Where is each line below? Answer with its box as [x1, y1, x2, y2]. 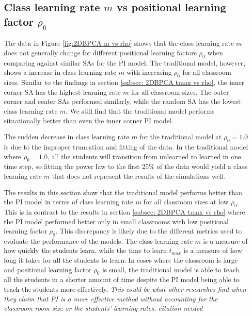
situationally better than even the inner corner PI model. [4, 115, 173, 125]
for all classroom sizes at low [143, 197, 229, 207]
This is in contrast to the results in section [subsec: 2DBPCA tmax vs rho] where [4, 206, 245, 216]
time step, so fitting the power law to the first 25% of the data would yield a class [4, 161, 247, 171]
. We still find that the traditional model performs [65, 105, 215, 116]
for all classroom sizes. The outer [131, 86, 229, 97]
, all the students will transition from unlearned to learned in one [47, 151, 241, 161]
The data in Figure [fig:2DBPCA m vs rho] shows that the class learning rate [4, 38, 234, 48]
